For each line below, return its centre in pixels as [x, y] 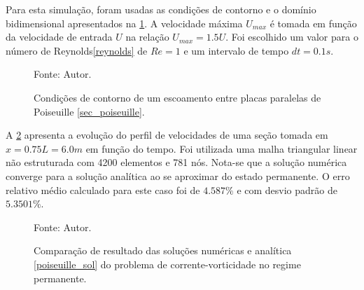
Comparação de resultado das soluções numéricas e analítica [163, 250]
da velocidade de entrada [59, 37]
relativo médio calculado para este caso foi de [103, 189]
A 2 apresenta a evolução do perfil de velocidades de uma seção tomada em [167, 135]
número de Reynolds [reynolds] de [77, 50]
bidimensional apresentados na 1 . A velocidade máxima [124, 23]
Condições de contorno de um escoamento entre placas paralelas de [177, 97]
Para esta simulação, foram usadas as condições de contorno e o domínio [161, 9]
